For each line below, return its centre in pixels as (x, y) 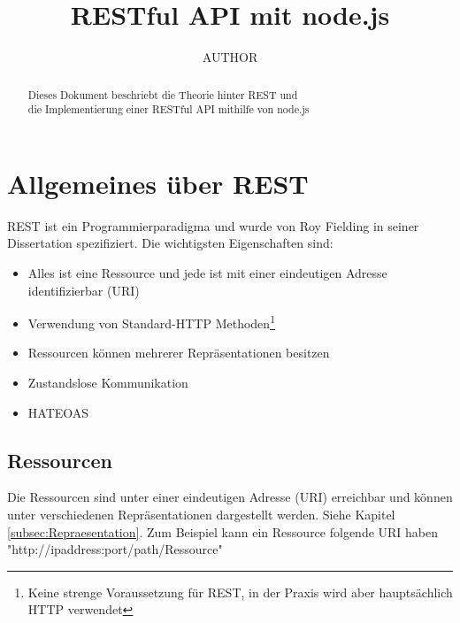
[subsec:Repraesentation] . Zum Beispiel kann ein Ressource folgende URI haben (223, 531)
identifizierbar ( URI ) (84, 290)
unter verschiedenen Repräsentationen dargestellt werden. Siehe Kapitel (201, 514)
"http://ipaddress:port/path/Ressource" (115, 549)
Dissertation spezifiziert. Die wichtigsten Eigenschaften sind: (170, 243)
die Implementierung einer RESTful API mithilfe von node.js (169, 109)
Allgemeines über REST (158, 183)
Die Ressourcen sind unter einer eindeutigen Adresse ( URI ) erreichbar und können (230, 497)
